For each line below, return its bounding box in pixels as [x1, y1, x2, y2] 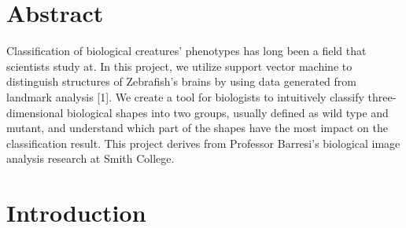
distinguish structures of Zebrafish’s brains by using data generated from [6, 73, 357, 90]
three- [367, 88, 397, 105]
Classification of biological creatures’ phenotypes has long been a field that [6, 42, 367, 59]
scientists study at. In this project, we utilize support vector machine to [6, 57, 352, 74]
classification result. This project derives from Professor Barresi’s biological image [6, 134, 400, 151]
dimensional [6, 104, 64, 120]
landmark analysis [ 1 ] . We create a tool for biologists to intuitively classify [6, 88, 364, 105]
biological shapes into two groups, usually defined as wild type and [67, 104, 389, 120]
